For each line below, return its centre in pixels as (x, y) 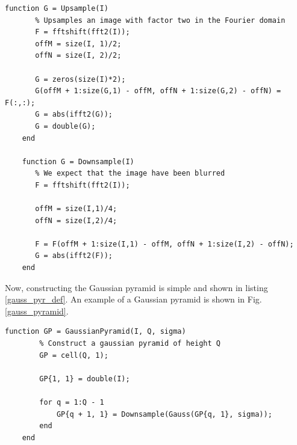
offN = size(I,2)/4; (76, 220)
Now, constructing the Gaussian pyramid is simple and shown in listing (136, 287)
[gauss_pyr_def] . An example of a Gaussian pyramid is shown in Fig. (133, 299)
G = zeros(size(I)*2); (80, 79)
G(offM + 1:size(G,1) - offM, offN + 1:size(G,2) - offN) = (158, 91)
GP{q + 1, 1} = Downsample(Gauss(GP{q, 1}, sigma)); (164, 414)
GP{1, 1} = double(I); (85, 379)
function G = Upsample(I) (57, 8)
